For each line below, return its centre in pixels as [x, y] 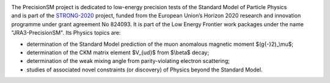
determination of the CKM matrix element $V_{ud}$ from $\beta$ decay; [118, 52]
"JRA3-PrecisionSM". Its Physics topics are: [66, 33]
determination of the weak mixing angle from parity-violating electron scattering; [128, 61]
